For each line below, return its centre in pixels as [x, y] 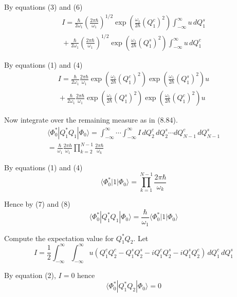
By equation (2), [30, 275]
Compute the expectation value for [59, 238]
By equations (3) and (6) [43, 7]
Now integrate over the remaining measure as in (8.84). [91, 120]
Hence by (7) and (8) [37, 204]
